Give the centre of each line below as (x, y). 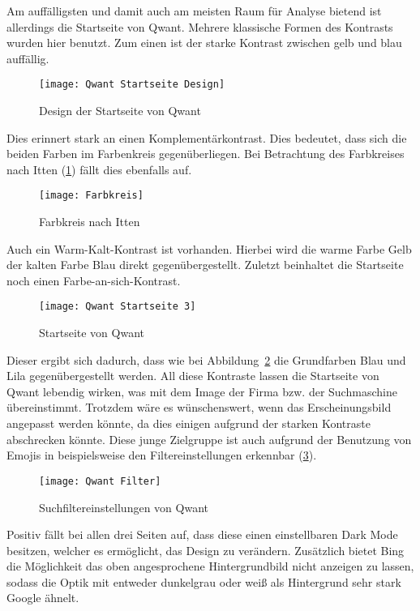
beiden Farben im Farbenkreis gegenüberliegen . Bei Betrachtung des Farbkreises (206, 154)
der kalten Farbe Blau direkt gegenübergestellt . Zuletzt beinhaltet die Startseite (205, 265)
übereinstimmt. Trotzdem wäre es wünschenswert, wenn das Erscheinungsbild (199, 407)
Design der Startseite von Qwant (120, 111)
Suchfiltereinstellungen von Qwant (124, 507)
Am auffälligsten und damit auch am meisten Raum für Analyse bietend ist (194, 11)
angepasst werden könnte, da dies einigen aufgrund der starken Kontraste (189, 423)
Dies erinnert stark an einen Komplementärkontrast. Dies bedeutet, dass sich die (207, 137)
